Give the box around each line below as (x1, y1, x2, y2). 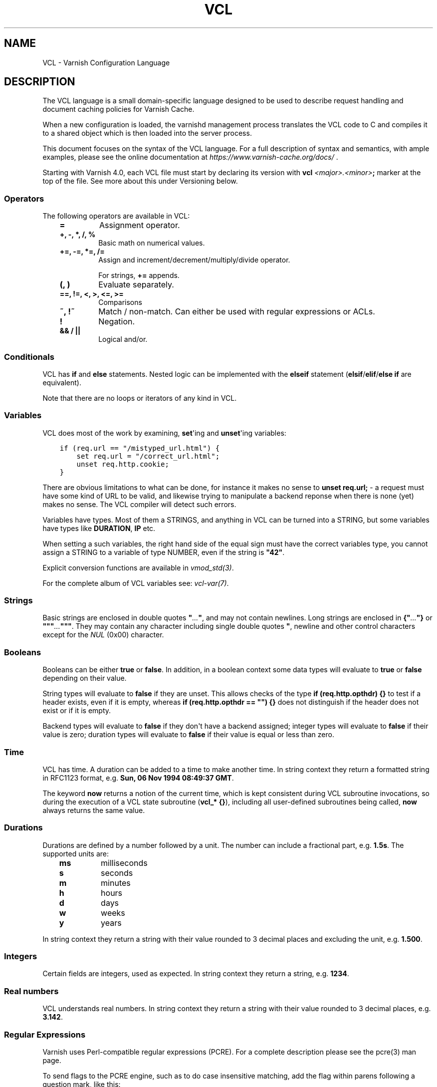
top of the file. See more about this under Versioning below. (42, 177, 238, 186)
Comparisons (98, 298, 142, 307)
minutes (101, 877, 131, 888)
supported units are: (42, 849, 109, 858)
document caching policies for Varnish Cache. (42, 105, 195, 114)
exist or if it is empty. (42, 706, 111, 715)
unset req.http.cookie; (76, 460, 169, 468)
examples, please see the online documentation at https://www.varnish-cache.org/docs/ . (42, 153, 338, 162)
